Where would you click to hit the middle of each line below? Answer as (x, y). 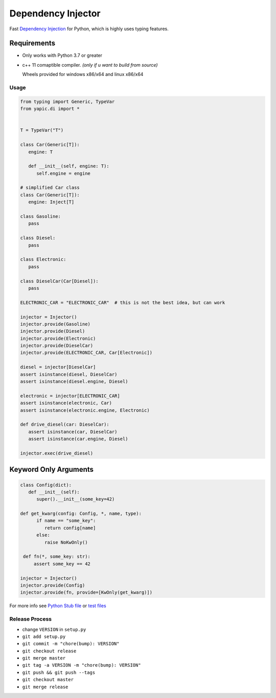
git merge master (44, 658)
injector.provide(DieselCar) (57, 346)
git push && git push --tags (59, 672)
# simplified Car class (50, 188)
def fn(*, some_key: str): (57, 557)
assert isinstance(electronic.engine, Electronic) (85, 410)
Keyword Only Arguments (52, 470)
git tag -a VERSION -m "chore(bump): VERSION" (82, 665)
